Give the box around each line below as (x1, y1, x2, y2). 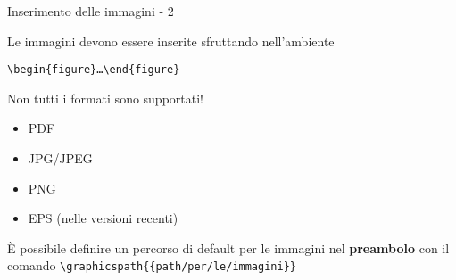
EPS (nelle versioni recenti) (28, 209, 178, 227)
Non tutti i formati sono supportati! (7, 88, 203, 107)
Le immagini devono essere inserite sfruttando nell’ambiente (7, 31, 335, 50)
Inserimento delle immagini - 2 (7, 2, 174, 20)
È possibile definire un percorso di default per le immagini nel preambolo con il (7, 238, 450, 257)
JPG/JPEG (28, 149, 93, 168)
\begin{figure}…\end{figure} (7, 63, 180, 77)
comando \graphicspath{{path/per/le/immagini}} (7, 256, 296, 275)
